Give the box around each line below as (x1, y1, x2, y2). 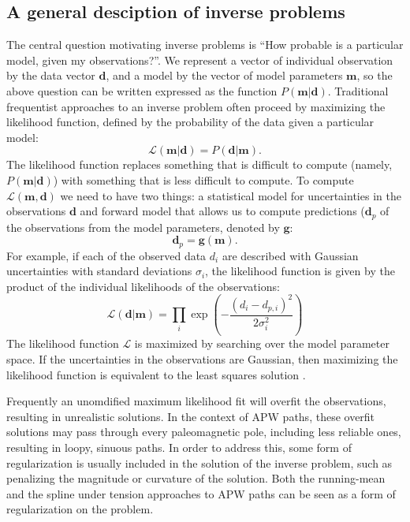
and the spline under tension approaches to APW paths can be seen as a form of (6, 485, 396, 501)
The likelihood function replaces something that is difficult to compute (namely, (6, 156, 393, 173)
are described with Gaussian (222, 247, 359, 263)
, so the (356, 67, 393, 84)
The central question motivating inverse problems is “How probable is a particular (6, 36, 404, 53)
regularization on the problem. (6, 501, 154, 517)
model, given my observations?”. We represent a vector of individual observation (6, 51, 393, 68)
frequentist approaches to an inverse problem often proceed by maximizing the (6, 98, 386, 114)
